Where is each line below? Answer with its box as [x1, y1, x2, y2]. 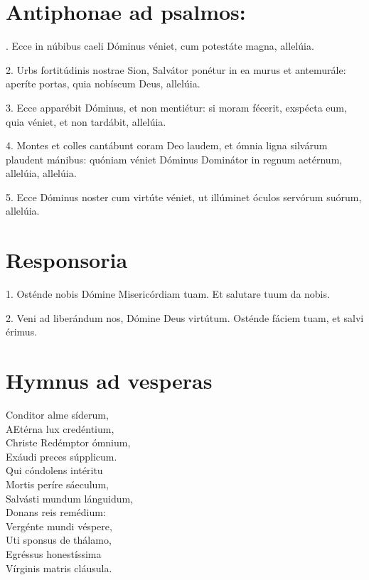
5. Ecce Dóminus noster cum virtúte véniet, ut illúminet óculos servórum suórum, [6, 189, 362, 204]
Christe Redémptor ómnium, [6, 435, 131, 450]
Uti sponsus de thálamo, [6, 532, 112, 547]
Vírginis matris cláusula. [6, 560, 112, 575]
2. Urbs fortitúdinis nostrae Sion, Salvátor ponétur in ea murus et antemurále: [6, 62, 346, 77]
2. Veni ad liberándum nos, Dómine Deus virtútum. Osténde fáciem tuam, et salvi [6, 310, 364, 325]
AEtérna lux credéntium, [6, 421, 114, 436]
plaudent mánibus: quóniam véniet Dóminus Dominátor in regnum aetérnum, [6, 151, 343, 166]
